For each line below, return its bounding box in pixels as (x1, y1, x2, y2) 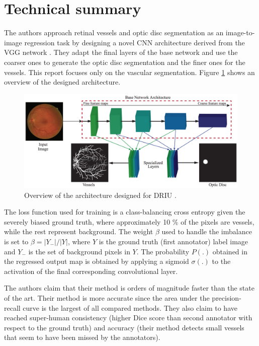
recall (4, 302, 21, 313)
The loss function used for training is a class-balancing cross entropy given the (4, 206, 245, 217)
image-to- (225, 27, 255, 38)
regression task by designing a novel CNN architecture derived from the (24, 37, 245, 47)
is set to (4, 236, 29, 246)
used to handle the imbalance (161, 226, 252, 237)
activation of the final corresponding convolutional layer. (4, 265, 178, 276)
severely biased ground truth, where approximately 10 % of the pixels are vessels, (4, 216, 254, 227)
